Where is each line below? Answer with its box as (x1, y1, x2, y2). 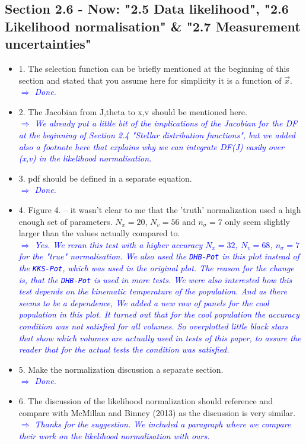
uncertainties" (5, 34, 91, 53)
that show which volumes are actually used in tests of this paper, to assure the (18, 331, 301, 344)
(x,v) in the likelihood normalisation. (18, 152, 152, 164)
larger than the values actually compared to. (18, 227, 180, 239)
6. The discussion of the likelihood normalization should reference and (18, 395, 273, 407)
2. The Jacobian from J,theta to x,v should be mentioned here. (18, 105, 247, 118)
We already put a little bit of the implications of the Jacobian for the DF (34, 117, 298, 129)
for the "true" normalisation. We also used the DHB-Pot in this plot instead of (18, 250, 299, 262)
